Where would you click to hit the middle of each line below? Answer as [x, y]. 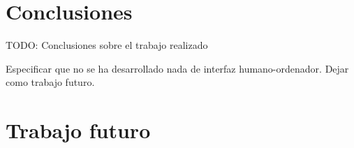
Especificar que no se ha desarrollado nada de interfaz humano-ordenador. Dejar [177, 68]
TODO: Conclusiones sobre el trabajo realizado [107, 45]
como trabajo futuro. [50, 82]
